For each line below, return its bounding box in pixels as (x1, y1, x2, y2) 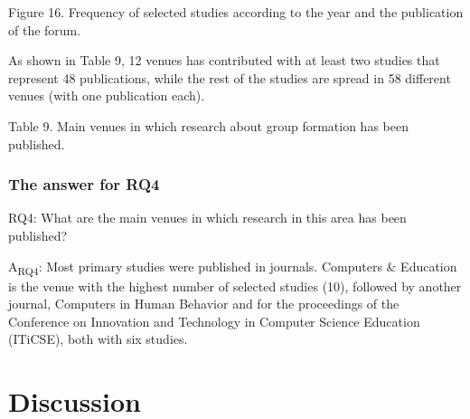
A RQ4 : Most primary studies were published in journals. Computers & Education (8, 256, 457, 278)
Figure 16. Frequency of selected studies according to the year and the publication (8, 3, 464, 21)
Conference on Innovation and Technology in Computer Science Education (8, 311, 420, 330)
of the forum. (8, 20, 81, 39)
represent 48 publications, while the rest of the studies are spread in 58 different (8, 68, 451, 87)
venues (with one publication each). (8, 86, 205, 105)
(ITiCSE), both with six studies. (8, 329, 188, 348)
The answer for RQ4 (8, 173, 160, 195)
